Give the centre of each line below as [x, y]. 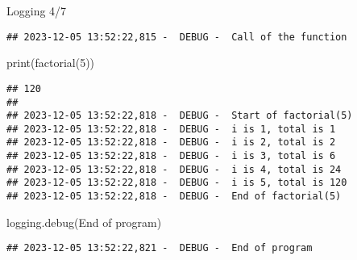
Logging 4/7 [37, 10]
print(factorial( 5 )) [51, 63]
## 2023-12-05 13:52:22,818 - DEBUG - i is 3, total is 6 [171, 156]
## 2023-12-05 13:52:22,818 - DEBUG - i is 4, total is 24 [174, 169]
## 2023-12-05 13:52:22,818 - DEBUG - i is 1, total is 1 [171, 129]
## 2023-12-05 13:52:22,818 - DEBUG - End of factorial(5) [174, 197]
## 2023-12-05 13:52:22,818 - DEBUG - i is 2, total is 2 [171, 143]
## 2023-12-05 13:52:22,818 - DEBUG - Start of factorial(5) [180, 116]
